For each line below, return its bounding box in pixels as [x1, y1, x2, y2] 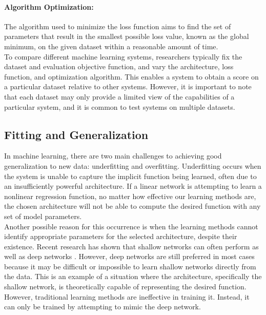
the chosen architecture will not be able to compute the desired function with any [4, 201, 261, 211]
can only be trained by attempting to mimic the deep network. [4, 301, 201, 312]
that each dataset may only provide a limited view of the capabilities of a [4, 91, 235, 102]
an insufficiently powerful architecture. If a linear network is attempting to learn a [4, 181, 262, 191]
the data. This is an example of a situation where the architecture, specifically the [4, 271, 262, 282]
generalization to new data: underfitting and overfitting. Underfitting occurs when [4, 160, 261, 171]
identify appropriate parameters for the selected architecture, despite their [4, 231, 237, 242]
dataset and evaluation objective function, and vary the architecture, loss [4, 61, 234, 72]
